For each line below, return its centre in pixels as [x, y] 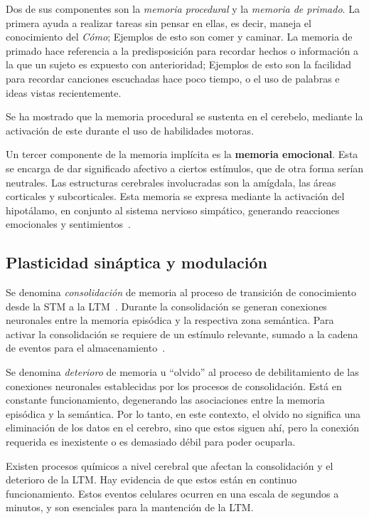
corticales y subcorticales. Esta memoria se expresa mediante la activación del [175, 196]
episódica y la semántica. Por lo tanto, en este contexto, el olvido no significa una [183, 413]
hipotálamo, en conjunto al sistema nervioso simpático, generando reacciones [173, 210]
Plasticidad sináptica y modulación [137, 262]
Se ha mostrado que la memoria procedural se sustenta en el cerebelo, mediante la [184, 116]
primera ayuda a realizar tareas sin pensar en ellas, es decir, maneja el [159, 22]
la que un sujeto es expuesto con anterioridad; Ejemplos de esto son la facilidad [179, 64]
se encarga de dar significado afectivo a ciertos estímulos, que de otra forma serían [185, 168]
